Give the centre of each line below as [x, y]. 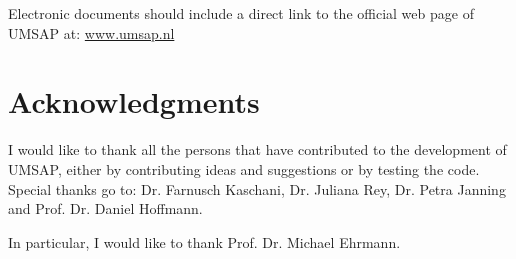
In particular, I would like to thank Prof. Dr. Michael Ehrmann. [204, 241]
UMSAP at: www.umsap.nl [91, 32]
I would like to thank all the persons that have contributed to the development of [257, 149]
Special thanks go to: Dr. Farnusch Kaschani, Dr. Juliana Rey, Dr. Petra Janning [257, 188]
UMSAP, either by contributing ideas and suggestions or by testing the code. [244, 168]
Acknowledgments [134, 101]
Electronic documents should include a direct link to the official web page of [241, 13]
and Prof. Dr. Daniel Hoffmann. [105, 208]
